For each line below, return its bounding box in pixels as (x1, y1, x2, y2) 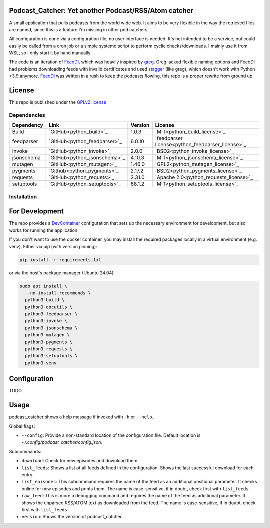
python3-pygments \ (25, 339, 73, 345)
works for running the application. (9, 227, 79, 233)
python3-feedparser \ (25, 311, 78, 317)
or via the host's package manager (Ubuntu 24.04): (9, 270, 115, 276)
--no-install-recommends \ (25, 290, 91, 296)
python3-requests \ (25, 346, 73, 352)
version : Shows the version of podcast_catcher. (21, 514, 123, 520)
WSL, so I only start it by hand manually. (9, 50, 92, 56)
